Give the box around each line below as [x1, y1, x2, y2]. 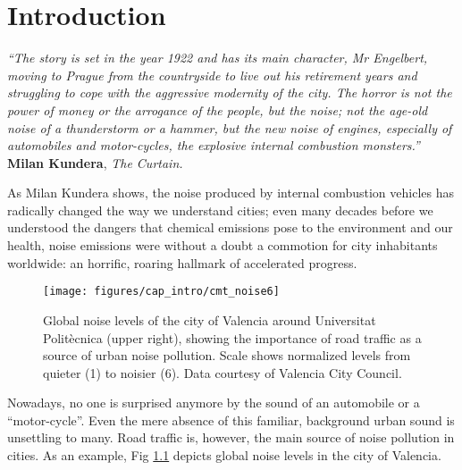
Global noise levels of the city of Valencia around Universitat [43, 310, 376, 329]
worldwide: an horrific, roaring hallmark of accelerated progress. [7, 253, 357, 272]
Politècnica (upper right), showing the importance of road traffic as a [43, 328, 422, 347]
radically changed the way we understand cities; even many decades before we [7, 200, 433, 219]
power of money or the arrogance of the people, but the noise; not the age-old [7, 100, 428, 119]
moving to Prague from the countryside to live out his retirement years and [7, 65, 417, 84]
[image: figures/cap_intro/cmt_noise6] [43, 285, 280, 298]
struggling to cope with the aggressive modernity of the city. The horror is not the [7, 83, 452, 102]
